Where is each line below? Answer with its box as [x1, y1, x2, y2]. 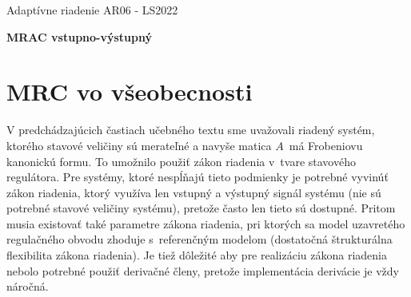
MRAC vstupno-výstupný [6, 28, 152, 45]
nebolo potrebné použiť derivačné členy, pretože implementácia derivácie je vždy [6, 262, 399, 279]
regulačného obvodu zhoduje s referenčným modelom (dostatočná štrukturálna [6, 231, 393, 247]
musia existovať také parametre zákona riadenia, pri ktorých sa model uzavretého [6, 215, 405, 232]
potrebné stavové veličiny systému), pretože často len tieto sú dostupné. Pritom [6, 200, 396, 216]
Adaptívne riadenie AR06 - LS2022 [6, 2, 178, 18]
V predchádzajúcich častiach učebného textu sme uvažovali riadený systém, [6, 121, 375, 138]
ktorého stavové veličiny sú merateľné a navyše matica [6, 137, 272, 153]
